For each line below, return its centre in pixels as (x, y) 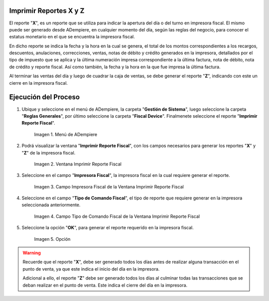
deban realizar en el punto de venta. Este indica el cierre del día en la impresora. (105, 285)
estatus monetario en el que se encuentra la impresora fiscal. (72, 37)
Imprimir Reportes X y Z (47, 11)
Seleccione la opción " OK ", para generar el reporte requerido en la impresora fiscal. (108, 228)
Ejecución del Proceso (44, 97)
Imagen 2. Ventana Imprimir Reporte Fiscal (78, 164)
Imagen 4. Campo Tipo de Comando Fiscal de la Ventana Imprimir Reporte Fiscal (117, 216)
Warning (32, 253)
